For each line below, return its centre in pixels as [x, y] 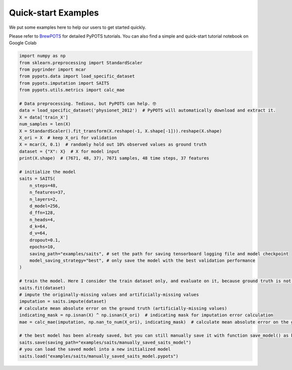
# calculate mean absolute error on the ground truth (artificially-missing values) [123, 308]
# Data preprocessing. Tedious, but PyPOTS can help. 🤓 [88, 104]
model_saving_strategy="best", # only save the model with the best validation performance [142, 261]
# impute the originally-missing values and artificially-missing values [109, 294]
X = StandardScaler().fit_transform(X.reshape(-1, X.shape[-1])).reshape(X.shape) [121, 131]
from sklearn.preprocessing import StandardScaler [81, 63]
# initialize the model [48, 172]
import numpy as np [42, 56]
